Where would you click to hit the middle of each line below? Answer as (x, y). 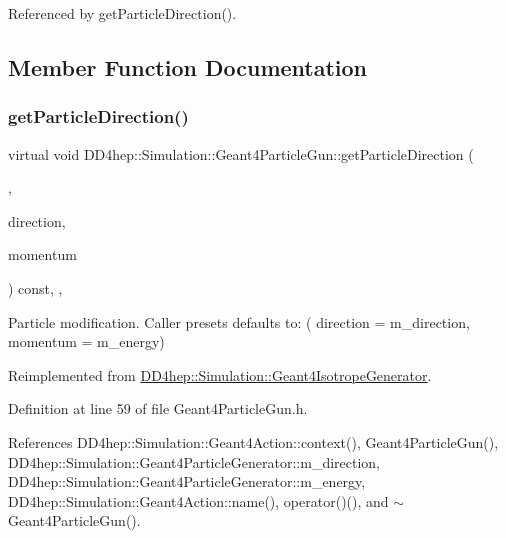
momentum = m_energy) (86, 341)
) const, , (35, 287)
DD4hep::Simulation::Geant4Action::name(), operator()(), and (198, 500)
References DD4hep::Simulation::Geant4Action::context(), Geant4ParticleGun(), (253, 441)
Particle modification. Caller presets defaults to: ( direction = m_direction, (239, 321)
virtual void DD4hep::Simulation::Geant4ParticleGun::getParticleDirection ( (241, 153)
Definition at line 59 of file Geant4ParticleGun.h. (158, 408)
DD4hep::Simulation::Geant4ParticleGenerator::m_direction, (194, 461)
